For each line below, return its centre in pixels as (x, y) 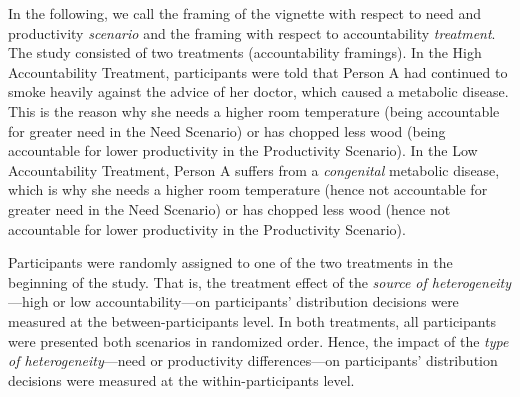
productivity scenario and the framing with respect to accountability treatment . (252, 32)
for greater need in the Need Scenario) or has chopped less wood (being (227, 130)
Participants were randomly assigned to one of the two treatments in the (230, 262)
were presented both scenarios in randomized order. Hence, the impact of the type (258, 340)
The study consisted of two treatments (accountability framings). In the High (245, 52)
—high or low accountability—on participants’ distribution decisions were (233, 301)
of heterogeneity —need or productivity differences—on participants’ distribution (253, 360)
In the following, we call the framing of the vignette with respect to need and (245, 13)
